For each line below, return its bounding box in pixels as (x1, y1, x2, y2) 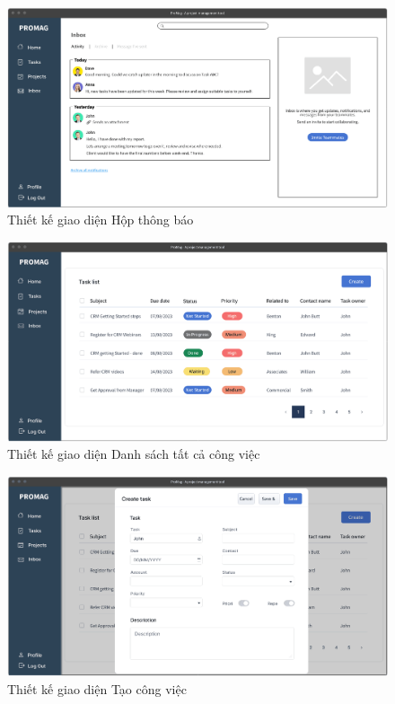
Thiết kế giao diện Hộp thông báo (7, 210, 194, 229)
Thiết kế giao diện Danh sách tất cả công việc (7, 444, 260, 463)
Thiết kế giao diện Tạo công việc (7, 679, 187, 698)
